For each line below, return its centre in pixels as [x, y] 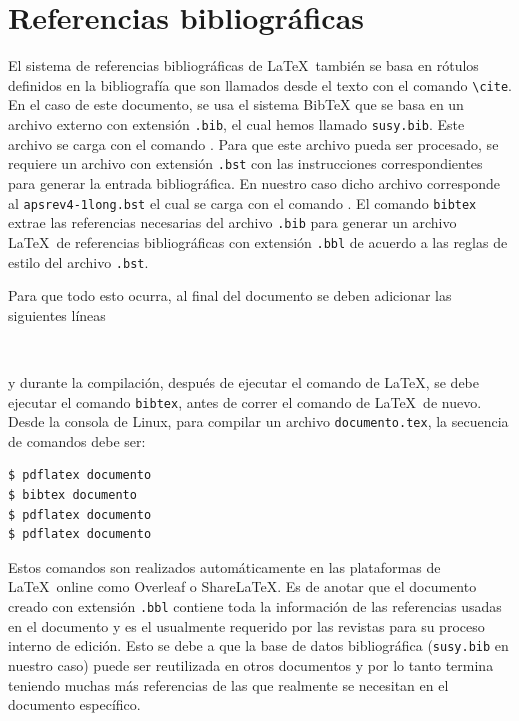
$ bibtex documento [72, 495]
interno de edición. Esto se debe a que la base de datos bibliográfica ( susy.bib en [258, 645]
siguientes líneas [57, 314]
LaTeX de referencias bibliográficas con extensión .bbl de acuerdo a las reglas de [258, 241]
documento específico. [74, 704]
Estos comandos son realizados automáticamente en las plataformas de [224, 566]
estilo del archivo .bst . [78, 261]
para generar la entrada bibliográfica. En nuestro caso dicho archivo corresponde [254, 182]
